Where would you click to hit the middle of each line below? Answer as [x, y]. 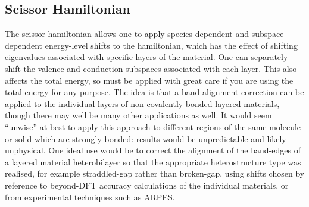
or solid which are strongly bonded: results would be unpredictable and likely [146, 138]
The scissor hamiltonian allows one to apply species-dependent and [127, 34]
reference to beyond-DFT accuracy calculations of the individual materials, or [147, 185]
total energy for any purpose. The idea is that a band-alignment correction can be [154, 92]
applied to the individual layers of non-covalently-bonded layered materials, [142, 103]
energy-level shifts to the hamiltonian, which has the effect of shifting [171, 45]
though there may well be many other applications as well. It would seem [138, 115]
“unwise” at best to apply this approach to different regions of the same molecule [153, 126]
